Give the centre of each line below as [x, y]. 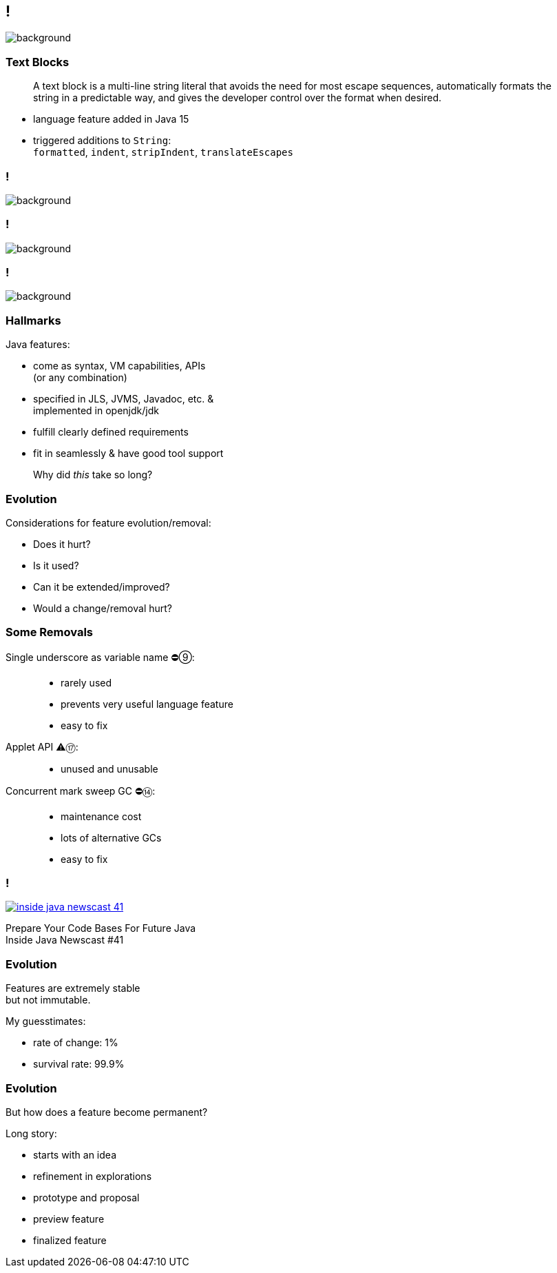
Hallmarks [33, 320]
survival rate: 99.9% [79, 1064]
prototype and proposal [86, 1197]
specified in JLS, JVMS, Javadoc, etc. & [124, 399]
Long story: [31, 1133]
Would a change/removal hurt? [103, 608]
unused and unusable [109, 768]
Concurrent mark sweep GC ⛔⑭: [81, 791]
